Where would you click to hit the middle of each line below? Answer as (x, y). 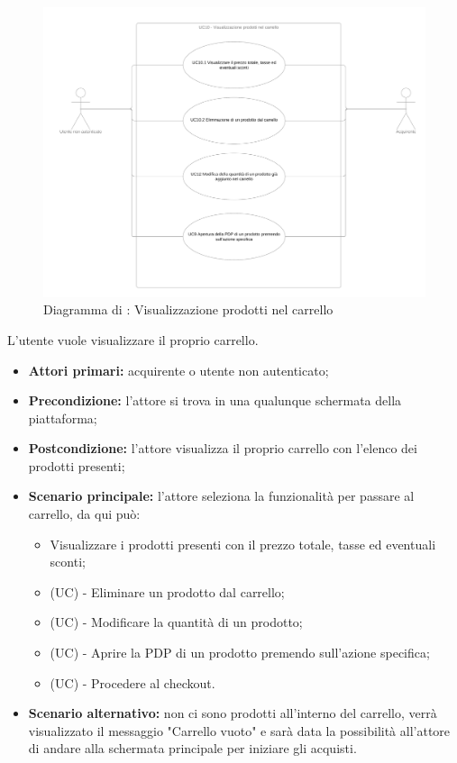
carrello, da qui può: (84, 514)
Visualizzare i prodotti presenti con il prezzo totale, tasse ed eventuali (243, 544)
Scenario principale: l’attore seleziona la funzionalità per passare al (221, 496)
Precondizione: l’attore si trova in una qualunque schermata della (215, 400)
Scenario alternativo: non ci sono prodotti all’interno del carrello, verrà (233, 713)
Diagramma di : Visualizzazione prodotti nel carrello (188, 309)
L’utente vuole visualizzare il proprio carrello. (133, 339)
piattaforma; (63, 418)
